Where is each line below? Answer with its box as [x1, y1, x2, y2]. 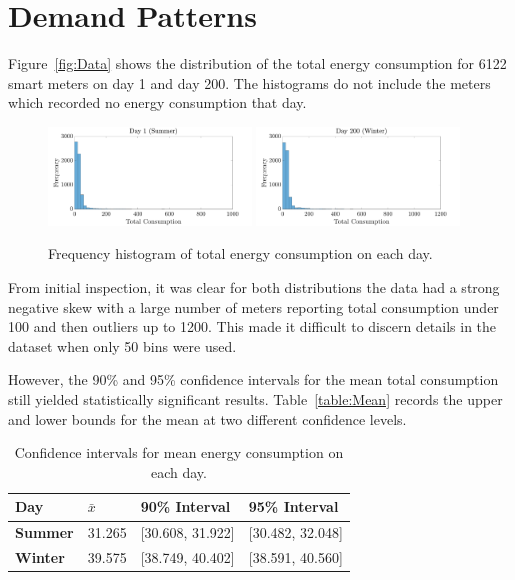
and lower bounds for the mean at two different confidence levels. [8, 408, 407, 429]
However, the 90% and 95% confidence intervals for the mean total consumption [8, 369, 499, 390]
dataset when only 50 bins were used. [8, 335, 237, 356]
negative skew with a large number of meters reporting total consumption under [8, 296, 499, 317]
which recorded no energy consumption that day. [8, 92, 307, 113]
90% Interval [140, 496, 231, 517]
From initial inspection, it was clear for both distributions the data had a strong [8, 277, 500, 298]
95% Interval [248, 496, 339, 517]
